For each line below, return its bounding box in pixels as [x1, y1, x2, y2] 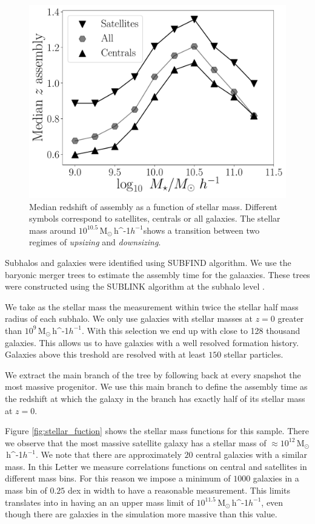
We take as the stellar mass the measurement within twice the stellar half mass [5, 300, 299, 313]
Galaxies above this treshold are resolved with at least [5, 348, 206, 361]
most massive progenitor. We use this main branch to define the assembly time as [5, 380, 308, 393]
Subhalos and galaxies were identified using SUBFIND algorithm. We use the [5, 256, 291, 268]
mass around [29, 223, 76, 236]
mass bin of [5, 484, 47, 497]
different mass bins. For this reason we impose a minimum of [5, 472, 231, 485]
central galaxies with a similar [196, 448, 307, 461]
